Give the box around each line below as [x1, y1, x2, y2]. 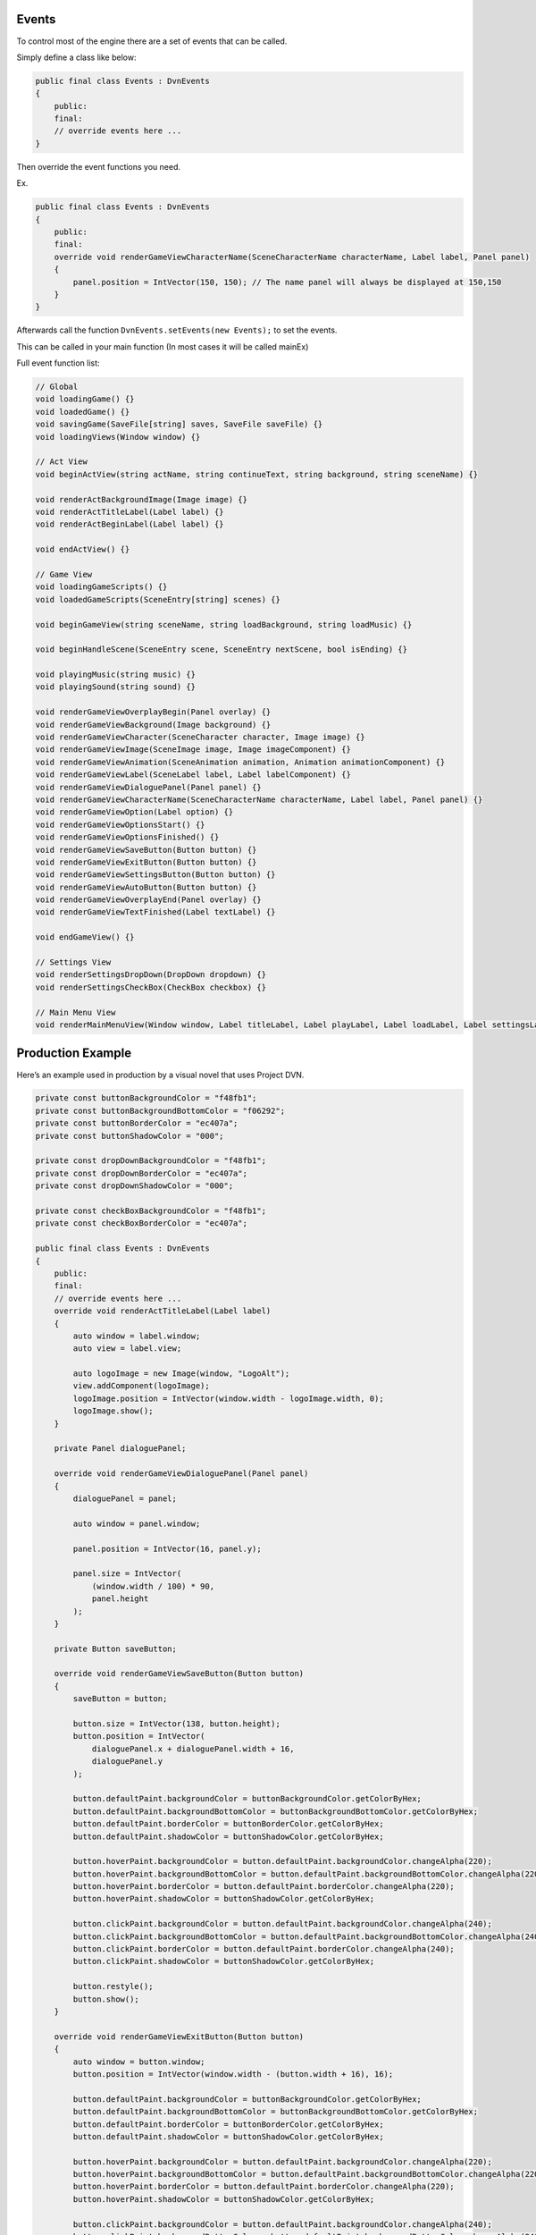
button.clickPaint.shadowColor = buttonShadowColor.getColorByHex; [72, 1956, 375, 1967]
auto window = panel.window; [72, 1518, 201, 1529]
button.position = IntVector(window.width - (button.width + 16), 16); [72, 2069, 394, 2079]
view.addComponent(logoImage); [72, 1381, 210, 1391]
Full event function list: [16, 358, 100, 368]
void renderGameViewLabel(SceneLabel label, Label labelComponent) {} [35, 770, 352, 780]
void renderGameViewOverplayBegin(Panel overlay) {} [35, 707, 272, 717]
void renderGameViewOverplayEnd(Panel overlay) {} [35, 895, 263, 905]
